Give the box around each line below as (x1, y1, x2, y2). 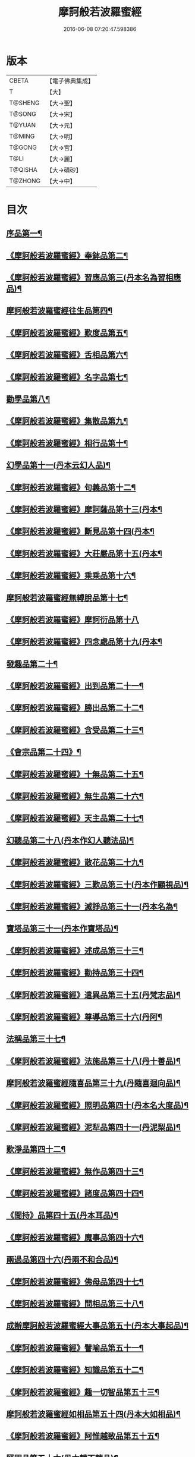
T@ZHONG (9, 177, 40, 185)
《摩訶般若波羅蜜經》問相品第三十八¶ (6, 1299, 144, 1309)
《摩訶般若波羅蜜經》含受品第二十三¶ (6, 725, 144, 735)
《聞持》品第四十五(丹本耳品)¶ (6, 1210, 119, 1220)
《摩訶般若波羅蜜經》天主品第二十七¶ (6, 813, 144, 823)
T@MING (9, 132, 35, 140)
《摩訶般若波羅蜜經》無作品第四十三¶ (6, 1166, 144, 1176)
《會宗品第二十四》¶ (6, 747, 81, 757)
